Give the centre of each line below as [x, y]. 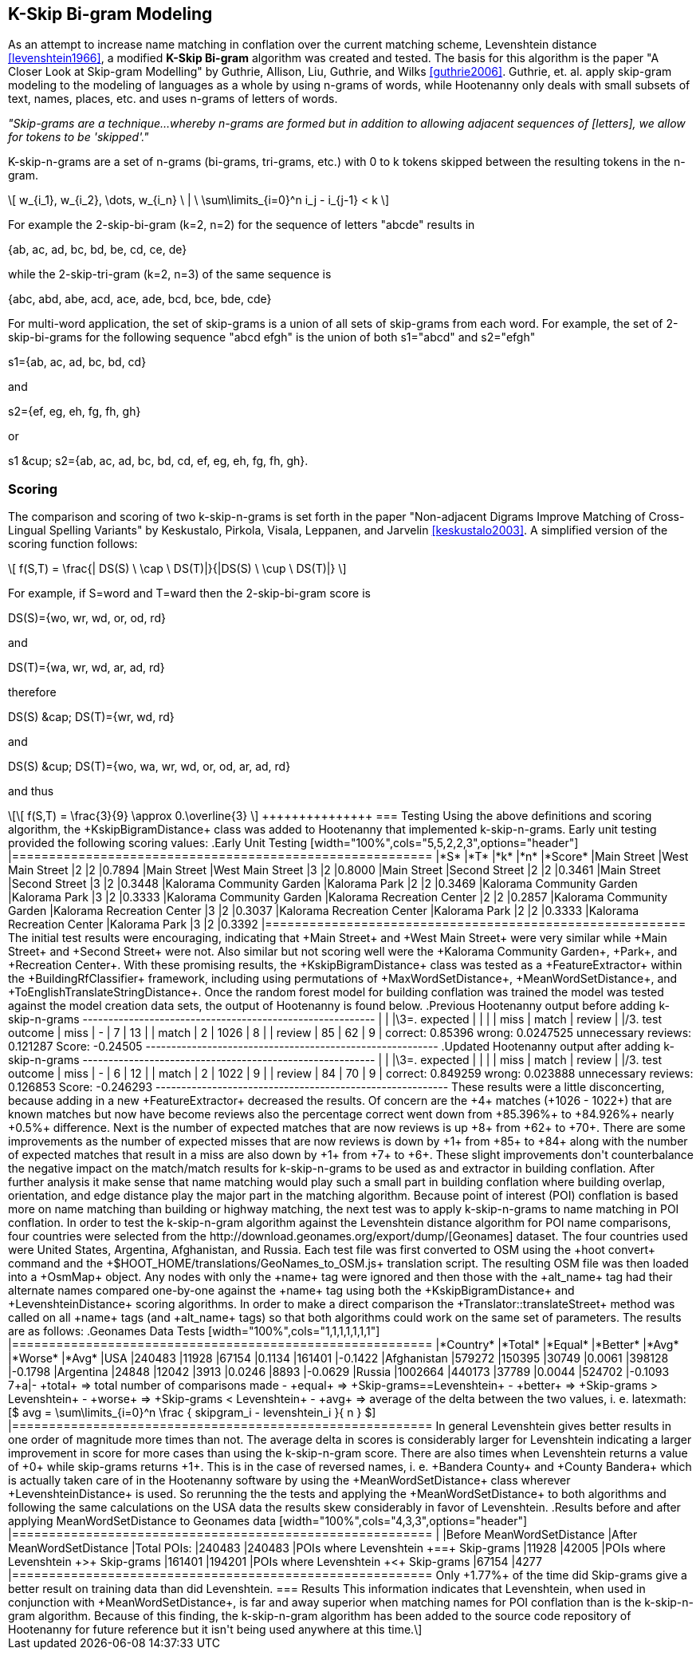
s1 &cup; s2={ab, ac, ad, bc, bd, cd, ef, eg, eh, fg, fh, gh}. [158, 461]
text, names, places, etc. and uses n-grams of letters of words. [173, 99]
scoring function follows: [73, 544]
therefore [32, 692]
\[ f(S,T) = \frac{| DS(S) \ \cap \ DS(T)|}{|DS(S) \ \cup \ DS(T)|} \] [177, 569]
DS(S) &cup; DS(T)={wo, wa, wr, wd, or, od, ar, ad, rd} [149, 767]
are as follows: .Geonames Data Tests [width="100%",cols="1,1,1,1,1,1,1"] [194, 1331]
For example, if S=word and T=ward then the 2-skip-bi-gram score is [189, 593]
